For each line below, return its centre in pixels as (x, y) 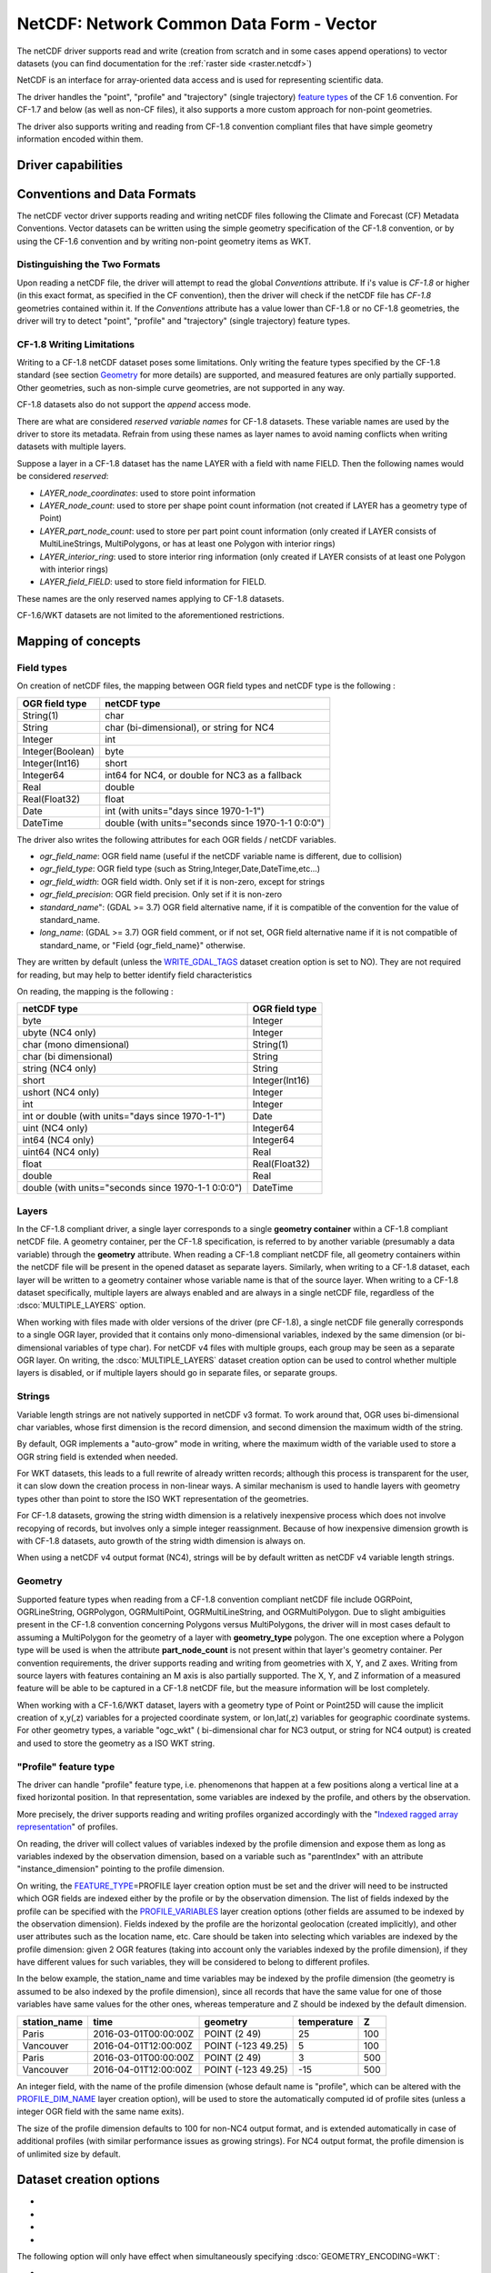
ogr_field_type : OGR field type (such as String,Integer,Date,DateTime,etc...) (180, 869)
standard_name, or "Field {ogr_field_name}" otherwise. (142, 945)
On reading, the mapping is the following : (95, 991)
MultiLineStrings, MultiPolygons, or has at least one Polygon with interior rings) (187, 544)
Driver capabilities (70, 165)
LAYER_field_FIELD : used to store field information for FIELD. (153, 582)
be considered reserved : (63, 476)
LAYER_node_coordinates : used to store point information (148, 493)
